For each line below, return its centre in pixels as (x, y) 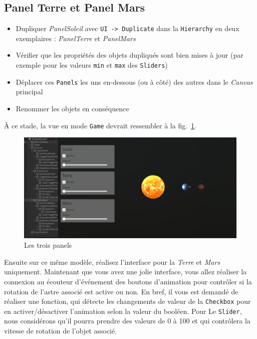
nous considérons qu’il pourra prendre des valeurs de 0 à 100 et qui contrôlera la (127, 321)
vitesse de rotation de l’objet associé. (61, 331)
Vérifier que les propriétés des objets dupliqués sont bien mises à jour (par (130, 55)
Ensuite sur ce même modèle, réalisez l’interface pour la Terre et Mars (112, 262)
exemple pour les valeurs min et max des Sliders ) (92, 65)
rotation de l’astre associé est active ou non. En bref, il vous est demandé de (121, 291)
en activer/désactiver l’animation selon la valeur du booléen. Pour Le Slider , (123, 311)
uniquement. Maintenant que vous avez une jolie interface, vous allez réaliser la (125, 272)
